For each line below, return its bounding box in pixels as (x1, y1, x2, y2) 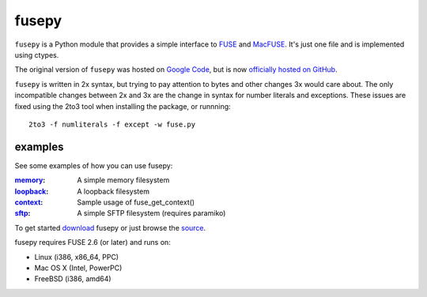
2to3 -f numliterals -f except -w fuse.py (28, 119, 196, 129)
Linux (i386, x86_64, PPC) (34, 252, 119, 261)
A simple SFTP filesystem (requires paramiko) (77, 209, 226, 218)
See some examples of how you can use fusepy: (14, 160, 173, 170)
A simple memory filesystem (77, 175, 170, 185)
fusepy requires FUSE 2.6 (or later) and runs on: (14, 238, 172, 247)
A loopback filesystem (77, 186, 150, 196)
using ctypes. (14, 50, 59, 59)
